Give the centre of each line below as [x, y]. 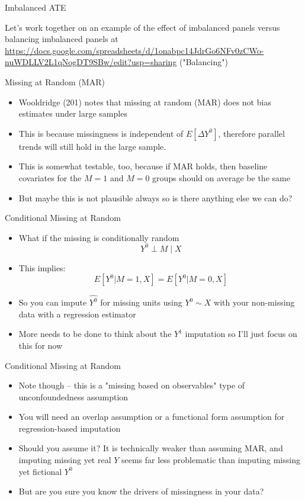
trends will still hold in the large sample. [92, 146]
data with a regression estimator [77, 314]
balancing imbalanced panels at [62, 39]
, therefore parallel [251, 133]
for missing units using [141, 302]
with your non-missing [254, 302]
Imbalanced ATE [36, 7]
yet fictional [40, 471]
